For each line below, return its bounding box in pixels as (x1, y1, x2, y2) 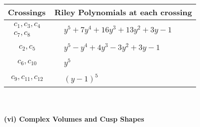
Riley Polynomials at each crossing (54, 6, 192, 18)
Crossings (8, 6, 46, 18)
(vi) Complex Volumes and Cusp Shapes (4, 114, 144, 124)
